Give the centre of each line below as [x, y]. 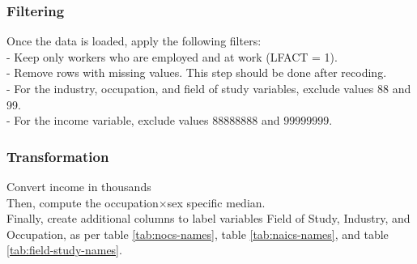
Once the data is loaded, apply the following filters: [134, 41]
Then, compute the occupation [83, 202]
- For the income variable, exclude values [108, 120]
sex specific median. [216, 202]
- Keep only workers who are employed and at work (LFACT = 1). [172, 56]
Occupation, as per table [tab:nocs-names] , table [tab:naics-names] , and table [198, 234]
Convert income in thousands [79, 186]
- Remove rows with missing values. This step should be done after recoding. [197, 72]
